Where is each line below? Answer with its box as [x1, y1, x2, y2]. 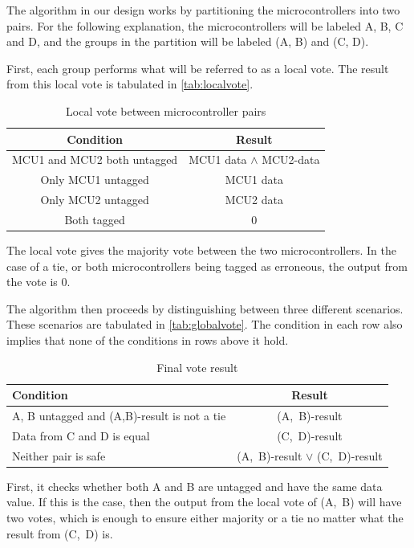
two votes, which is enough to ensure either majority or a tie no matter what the [6, 509, 404, 526]
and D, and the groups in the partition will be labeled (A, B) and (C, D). [6, 33, 369, 50]
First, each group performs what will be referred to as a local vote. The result [6, 59, 389, 76]
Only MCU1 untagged [40, 171, 149, 188]
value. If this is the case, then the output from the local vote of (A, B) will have [6, 493, 402, 510]
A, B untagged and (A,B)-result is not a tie [12, 407, 226, 424]
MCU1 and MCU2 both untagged [12, 151, 178, 168]
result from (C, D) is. [6, 525, 113, 542]
